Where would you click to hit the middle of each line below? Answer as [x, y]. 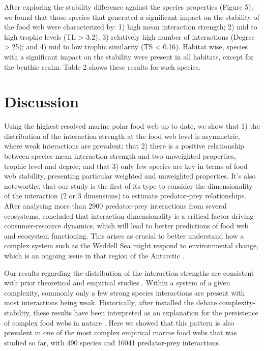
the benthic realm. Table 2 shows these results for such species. [102, 66]
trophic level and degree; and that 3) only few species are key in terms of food [126, 166]
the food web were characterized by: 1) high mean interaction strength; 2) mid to [131, 27]
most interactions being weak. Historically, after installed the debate [111, 302]
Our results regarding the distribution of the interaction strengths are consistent [129, 272]
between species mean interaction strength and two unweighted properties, [120, 156]
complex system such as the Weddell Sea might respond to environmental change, [131, 245]
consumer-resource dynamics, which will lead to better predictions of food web [126, 226]
